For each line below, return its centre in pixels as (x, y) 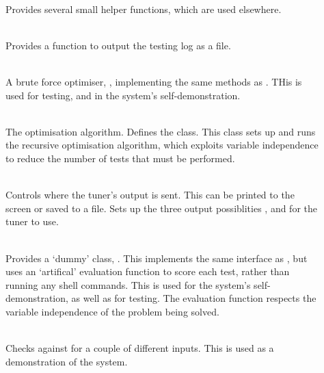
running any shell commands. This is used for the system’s (128, 284)
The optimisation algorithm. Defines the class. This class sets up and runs (161, 131)
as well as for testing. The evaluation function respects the (194, 298)
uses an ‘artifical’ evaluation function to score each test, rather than (148, 271)
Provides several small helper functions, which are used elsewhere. (144, 9)
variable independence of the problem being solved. (112, 311)
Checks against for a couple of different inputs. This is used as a (140, 348)
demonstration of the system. (67, 361)
